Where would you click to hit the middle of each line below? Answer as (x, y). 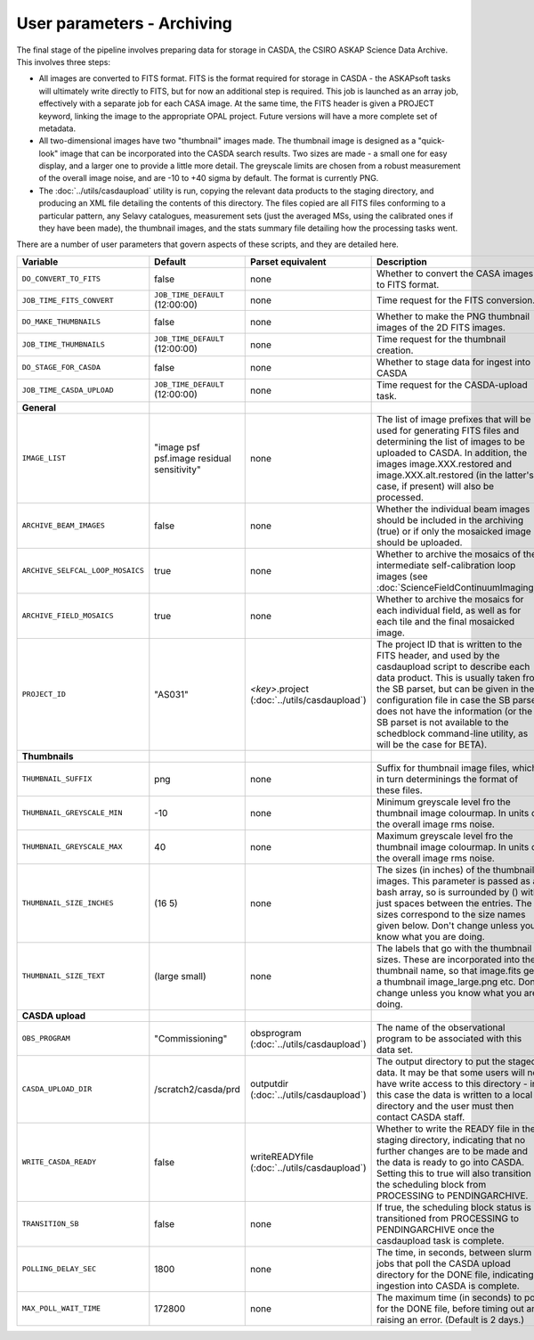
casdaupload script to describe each (453, 666)
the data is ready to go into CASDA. (451, 1162)
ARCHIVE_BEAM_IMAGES (64, 526)
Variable (40, 261)
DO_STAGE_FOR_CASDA (61, 368)
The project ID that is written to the (449, 644)
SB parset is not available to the (443, 722)
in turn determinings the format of (448, 779)
